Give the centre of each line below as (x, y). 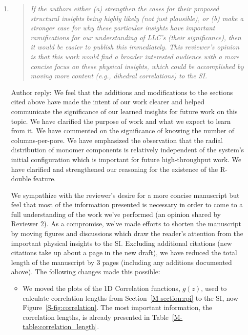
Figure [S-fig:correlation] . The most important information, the (117, 307)
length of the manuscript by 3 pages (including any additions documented (121, 262)
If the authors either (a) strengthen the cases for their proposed (125, 8)
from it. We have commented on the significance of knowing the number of (123, 131)
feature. (44, 179)
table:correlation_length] (60, 326)
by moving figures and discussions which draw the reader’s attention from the (127, 233)
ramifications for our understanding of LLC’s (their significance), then (136, 37)
